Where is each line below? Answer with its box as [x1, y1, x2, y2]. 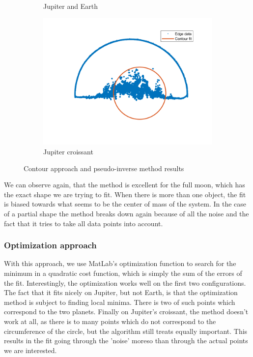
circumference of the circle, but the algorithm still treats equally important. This [4, 326, 248, 336]
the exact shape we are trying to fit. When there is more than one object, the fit [4, 189, 246, 199]
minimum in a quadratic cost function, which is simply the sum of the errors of [4, 268, 242, 278]
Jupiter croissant [43, 147, 93, 157]
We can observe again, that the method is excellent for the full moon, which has [4, 179, 245, 190]
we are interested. [4, 345, 57, 355]
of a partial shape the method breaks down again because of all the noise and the [4, 208, 249, 219]
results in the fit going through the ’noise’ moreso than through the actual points [4, 335, 248, 346]
